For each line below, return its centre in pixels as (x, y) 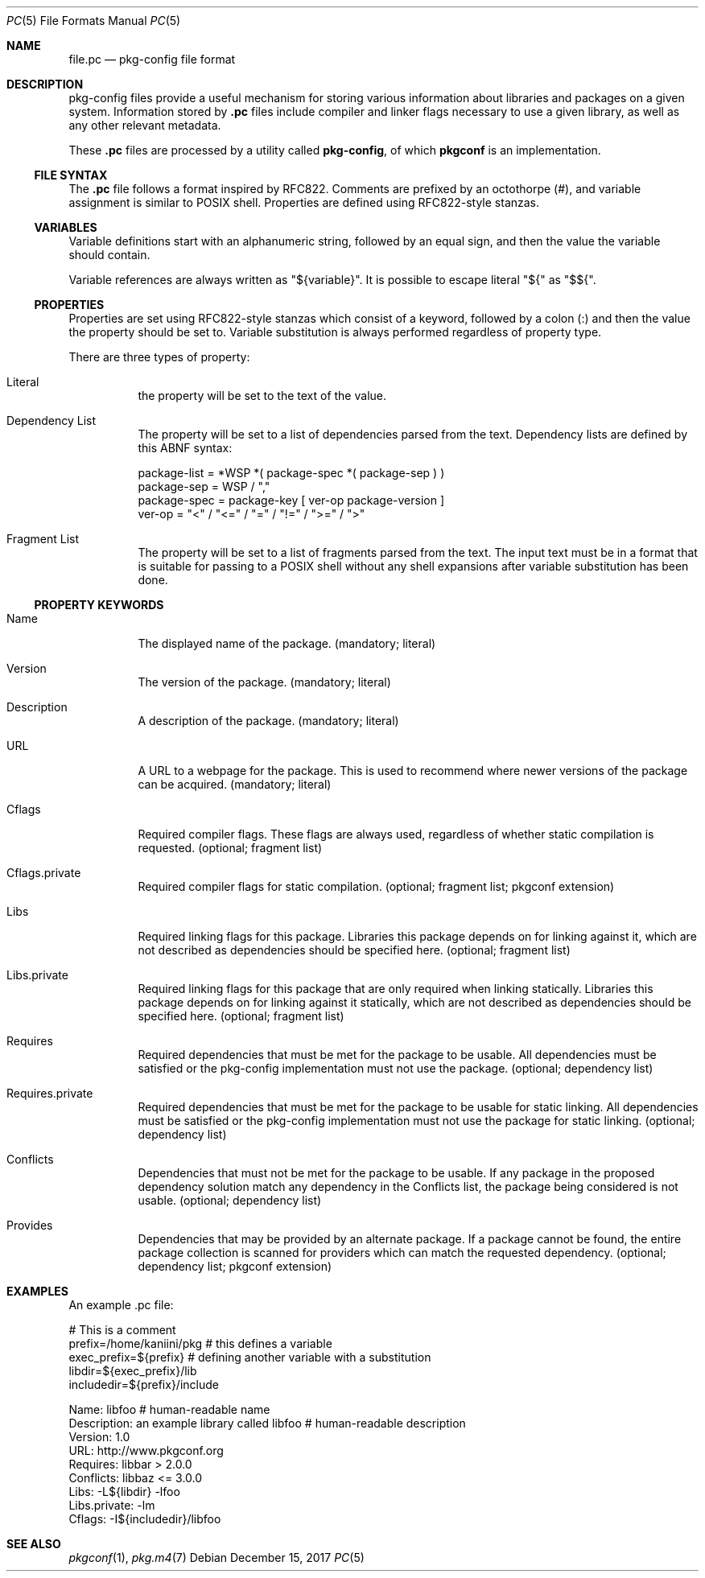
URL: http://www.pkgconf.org (146, 1450)
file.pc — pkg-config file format (152, 59)
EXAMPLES (37, 1291)
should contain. (109, 255)
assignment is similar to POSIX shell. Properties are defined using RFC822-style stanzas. (304, 202)
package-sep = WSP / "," (204, 486)
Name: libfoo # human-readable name (169, 1409)
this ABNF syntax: (185, 448)
